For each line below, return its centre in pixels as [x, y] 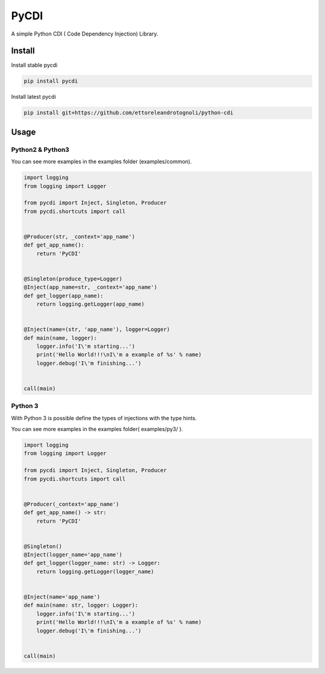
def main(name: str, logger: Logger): [81, 605]
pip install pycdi [51, 81]
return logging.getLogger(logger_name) [95, 572]
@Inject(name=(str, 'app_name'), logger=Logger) [97, 329]
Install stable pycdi [34, 65]
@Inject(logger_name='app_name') [73, 555]
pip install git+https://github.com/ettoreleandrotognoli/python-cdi [128, 113]
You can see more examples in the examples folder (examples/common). [101, 162]
